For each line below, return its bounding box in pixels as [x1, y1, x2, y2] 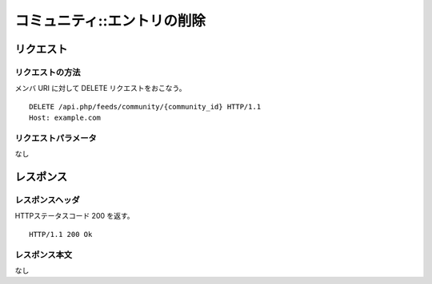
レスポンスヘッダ [14, 195, 80, 206]
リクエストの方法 [14, 66, 81, 77]
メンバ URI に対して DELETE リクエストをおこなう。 [14, 84, 186, 93]
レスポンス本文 [14, 249, 73, 260]
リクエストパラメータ [14, 132, 98, 144]
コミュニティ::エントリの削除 [14, 12, 206, 30]
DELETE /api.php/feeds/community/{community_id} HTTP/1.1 [29, 102, 262, 111]
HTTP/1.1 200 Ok [29, 230, 93, 239]
